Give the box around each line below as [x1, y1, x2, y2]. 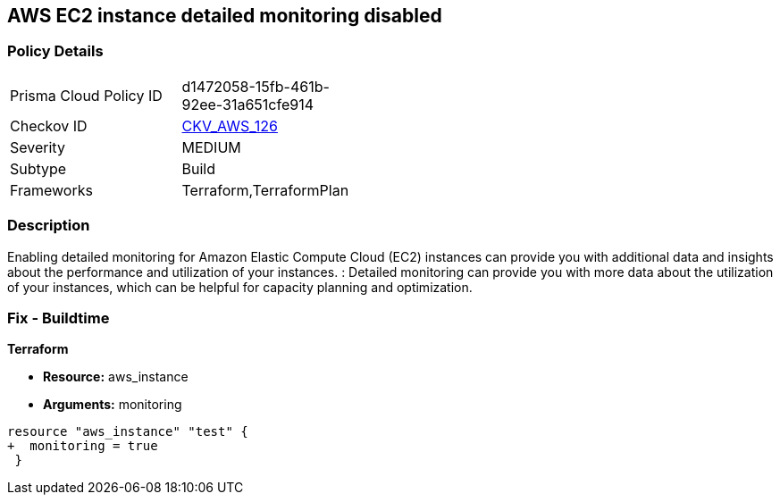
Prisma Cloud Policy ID [10, 86, 163, 105]
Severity [10, 138, 65, 156]
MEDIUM [181, 138, 241, 156]
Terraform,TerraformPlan [181, 180, 349, 199]
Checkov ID [10, 116, 88, 135]
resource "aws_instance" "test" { [7, 424, 248, 439]
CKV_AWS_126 [181, 116, 278, 135]
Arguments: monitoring [43, 397, 182, 413]
